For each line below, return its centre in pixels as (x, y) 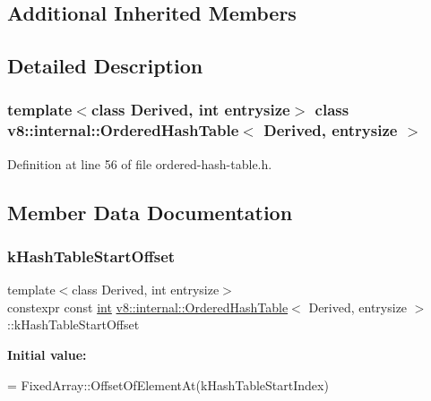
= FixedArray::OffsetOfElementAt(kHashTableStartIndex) (168, 384)
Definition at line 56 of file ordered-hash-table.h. (140, 163)
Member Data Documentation (150, 212)
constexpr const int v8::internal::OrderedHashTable (148, 307)
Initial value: (47, 355)
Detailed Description (105, 66)
